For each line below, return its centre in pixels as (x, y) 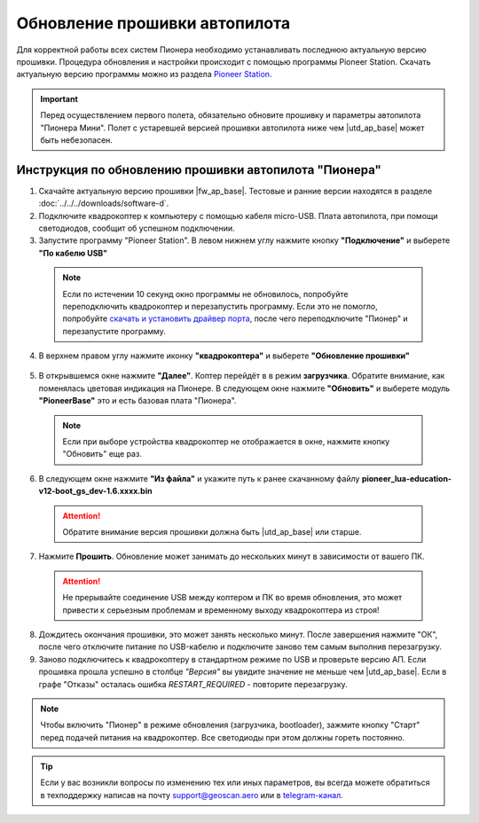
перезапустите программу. (114, 331)
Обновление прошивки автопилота (153, 23)
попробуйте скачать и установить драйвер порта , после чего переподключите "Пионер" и (235, 318)
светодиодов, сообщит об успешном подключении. (137, 228)
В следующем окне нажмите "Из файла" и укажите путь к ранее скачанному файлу (199, 478)
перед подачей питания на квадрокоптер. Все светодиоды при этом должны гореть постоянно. (223, 737)
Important (59, 98)
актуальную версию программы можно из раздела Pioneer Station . (144, 74)
